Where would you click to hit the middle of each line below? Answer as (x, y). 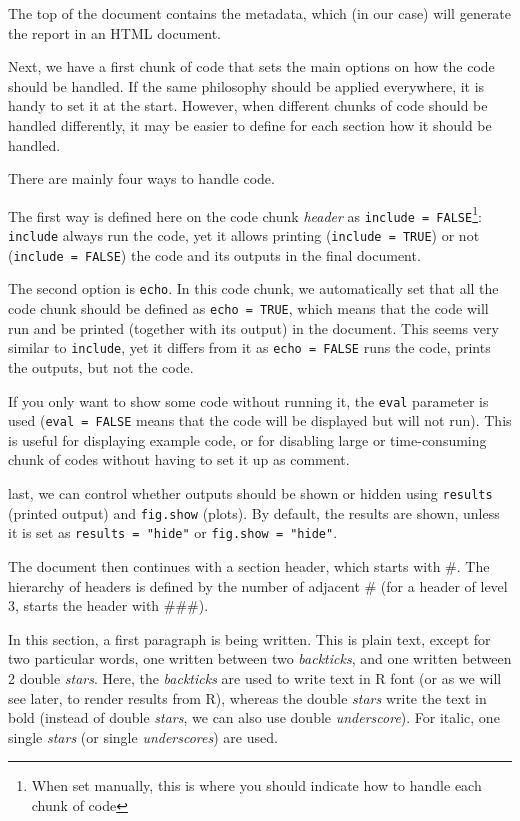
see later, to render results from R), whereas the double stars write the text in (247, 697)
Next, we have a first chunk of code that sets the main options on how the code (251, 66)
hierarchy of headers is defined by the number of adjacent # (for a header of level (258, 585)
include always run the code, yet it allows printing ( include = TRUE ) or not (244, 235)
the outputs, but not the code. (101, 366)
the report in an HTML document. (115, 32)
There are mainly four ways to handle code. (141, 178)
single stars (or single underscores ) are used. (143, 736)
